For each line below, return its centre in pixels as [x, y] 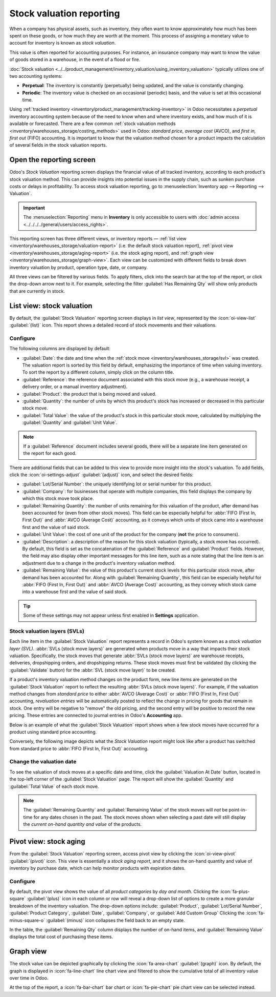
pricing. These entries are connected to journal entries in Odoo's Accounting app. [96, 716]
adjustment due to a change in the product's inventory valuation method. [99, 563]
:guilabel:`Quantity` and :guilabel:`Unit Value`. [70, 422]
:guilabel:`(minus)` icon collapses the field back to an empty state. [116, 920]
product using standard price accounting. [53, 732]
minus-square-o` [27, 920]
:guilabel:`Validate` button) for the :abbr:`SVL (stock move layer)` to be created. [93, 670]
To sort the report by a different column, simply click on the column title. [98, 372]
